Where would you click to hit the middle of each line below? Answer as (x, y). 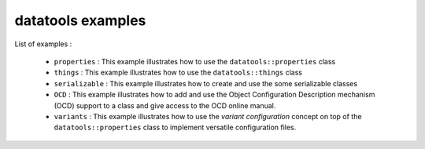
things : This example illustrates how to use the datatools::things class (178, 73)
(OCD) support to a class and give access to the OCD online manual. (165, 105)
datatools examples (80, 20)
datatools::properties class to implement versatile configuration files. (175, 127)
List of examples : (43, 44)
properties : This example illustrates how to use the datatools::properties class (195, 61)
